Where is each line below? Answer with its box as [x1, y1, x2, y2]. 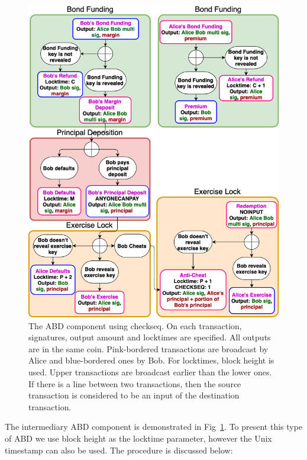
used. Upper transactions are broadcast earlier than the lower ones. [28, 366, 272, 378]
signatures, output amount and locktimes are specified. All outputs [28, 331, 271, 343]
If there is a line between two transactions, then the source [28, 377, 241, 390]
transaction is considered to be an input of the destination [28, 389, 240, 401]
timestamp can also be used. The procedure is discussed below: [5, 443, 233, 456]
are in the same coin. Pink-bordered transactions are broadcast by [28, 342, 269, 355]
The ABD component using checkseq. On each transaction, [28, 319, 242, 332]
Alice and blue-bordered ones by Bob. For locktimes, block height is [28, 354, 274, 366]
